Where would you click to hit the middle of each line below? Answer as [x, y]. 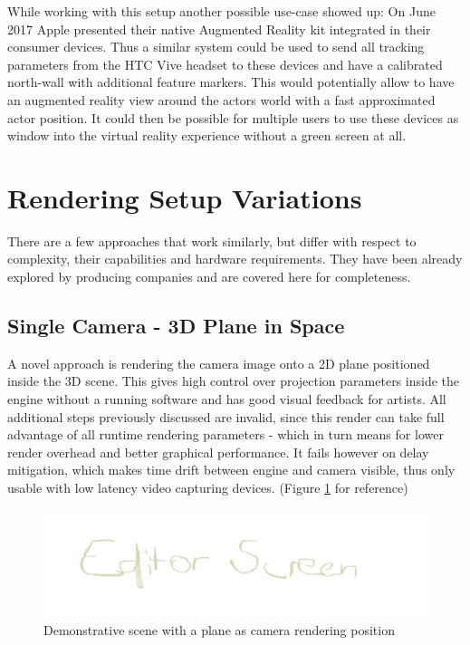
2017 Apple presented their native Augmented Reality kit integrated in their [219, 29]
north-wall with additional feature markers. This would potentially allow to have [231, 82]
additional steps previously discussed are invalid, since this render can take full [226, 416]
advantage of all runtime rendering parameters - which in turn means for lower [225, 434]
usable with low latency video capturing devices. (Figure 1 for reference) [208, 488]
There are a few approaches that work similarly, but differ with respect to [212, 241]
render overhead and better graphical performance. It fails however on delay [218, 452]
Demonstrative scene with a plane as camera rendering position [219, 630]
